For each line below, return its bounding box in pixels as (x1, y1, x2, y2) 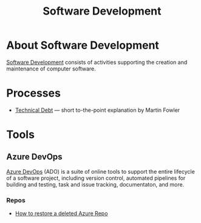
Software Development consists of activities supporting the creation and (6, 58, 188, 66)
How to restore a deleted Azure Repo (15, 210, 108, 217)
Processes (6, 86, 61, 100)
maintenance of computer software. (6, 65, 96, 72)
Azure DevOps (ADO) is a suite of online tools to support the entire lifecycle (6, 168, 196, 175)
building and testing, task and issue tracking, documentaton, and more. (6, 180, 185, 188)
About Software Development (6, 38, 160, 52)
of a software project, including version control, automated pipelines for (6, 174, 186, 182)
